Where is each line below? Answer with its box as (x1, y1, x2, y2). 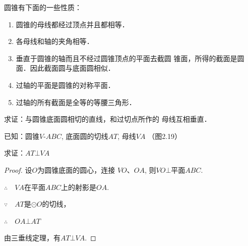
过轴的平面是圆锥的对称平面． (16, 79, 115, 90)
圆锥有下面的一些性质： (4, 2, 82, 12)
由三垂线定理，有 (4, 232, 60, 243)
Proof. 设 (4, 164, 32, 175)
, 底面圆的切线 (61, 130, 108, 141)
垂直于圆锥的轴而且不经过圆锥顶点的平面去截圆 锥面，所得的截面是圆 (16, 53, 244, 63)
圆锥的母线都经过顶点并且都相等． (16, 19, 129, 29)
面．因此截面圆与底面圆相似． (16, 63, 115, 73)
